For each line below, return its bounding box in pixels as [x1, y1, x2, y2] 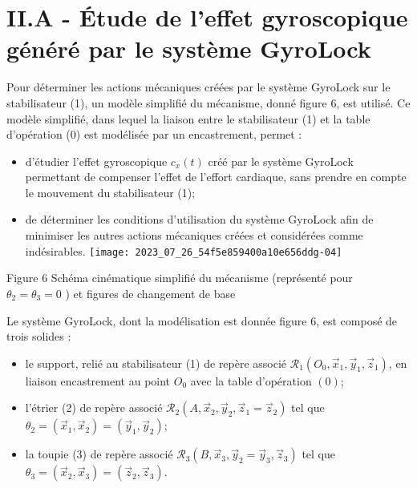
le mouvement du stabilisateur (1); [25, 184, 196, 200]
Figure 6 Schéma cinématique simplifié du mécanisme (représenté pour [6, 269, 353, 286]
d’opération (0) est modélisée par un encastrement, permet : [6, 126, 302, 143]
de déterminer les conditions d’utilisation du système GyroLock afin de [25, 211, 374, 228]
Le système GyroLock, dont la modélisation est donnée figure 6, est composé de [6, 312, 398, 329]
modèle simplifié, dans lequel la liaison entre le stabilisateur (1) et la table [6, 110, 370, 127]
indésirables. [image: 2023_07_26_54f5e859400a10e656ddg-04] [25, 242, 342, 259]
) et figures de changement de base [65, 284, 236, 301]
